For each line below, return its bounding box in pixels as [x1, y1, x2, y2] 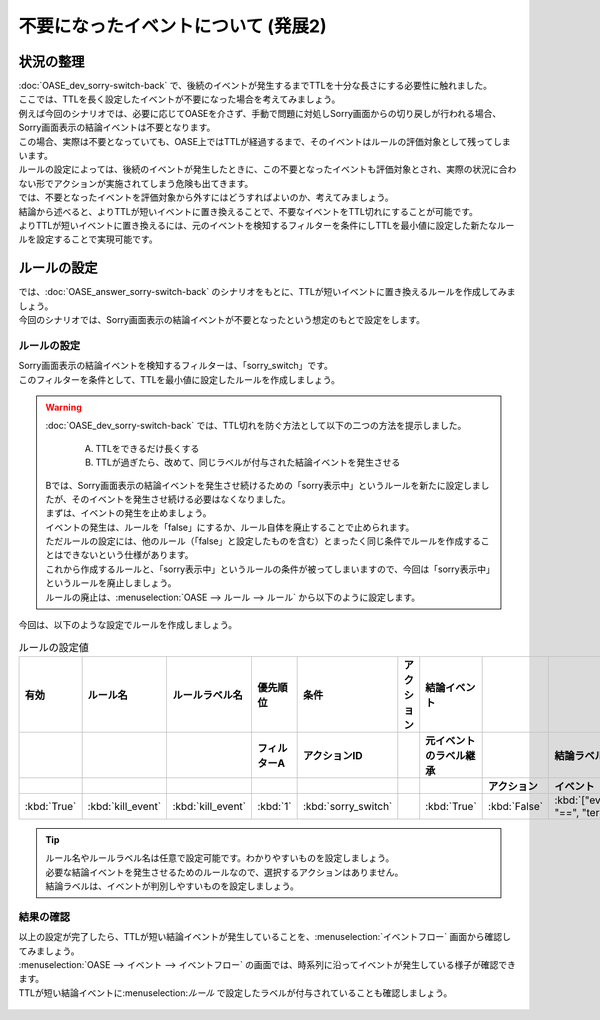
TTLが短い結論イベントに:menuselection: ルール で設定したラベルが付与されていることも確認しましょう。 [18, 986, 453, 999]
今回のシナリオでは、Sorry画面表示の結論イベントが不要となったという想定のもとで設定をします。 [18, 314, 425, 326]
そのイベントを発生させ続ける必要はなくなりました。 [71, 493, 291, 505]
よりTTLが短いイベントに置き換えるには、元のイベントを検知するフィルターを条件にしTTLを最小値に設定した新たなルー [18, 219, 515, 231]
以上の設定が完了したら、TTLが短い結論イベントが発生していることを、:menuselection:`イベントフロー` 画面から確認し [18, 931, 512, 943]
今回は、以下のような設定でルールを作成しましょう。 [18, 619, 238, 631]
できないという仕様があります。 [62, 549, 194, 561]
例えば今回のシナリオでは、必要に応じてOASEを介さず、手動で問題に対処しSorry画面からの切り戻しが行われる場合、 [18, 107, 502, 119]
